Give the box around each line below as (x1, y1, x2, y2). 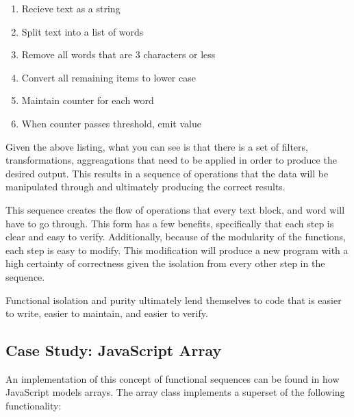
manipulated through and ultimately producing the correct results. (5, 179, 286, 194)
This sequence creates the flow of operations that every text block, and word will (5, 202, 345, 216)
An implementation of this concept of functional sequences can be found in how (5, 371, 340, 386)
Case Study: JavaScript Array (5, 340, 222, 361)
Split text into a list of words (21, 24, 144, 38)
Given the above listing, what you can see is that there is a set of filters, (5, 139, 308, 153)
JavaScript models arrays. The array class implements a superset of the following (5, 385, 345, 399)
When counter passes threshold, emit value (21, 116, 201, 130)
